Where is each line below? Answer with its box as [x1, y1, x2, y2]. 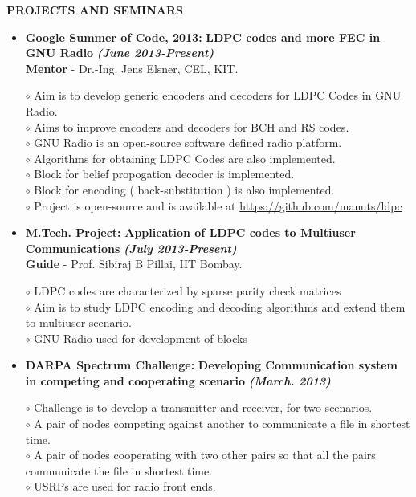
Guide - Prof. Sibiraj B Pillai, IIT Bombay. [25, 255, 243, 272]
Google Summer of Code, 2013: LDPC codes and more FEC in [25, 28, 381, 45]
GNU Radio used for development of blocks [34, 329, 247, 346]
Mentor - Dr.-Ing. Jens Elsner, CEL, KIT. [25, 59, 239, 76]
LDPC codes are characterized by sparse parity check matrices [34, 282, 341, 299]
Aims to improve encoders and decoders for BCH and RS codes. [34, 118, 349, 135]
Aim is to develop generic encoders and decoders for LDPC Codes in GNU [34, 87, 402, 104]
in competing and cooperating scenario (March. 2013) [25, 372, 331, 389]
